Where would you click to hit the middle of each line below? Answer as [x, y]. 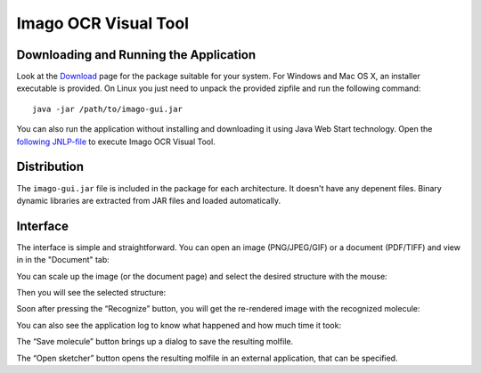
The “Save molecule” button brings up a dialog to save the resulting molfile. [155, 342]
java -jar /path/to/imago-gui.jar [107, 109]
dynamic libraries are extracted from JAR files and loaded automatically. [149, 200]
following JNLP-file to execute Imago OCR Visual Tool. [116, 142]
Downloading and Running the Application [136, 55]
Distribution [50, 167]
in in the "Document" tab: [63, 260]
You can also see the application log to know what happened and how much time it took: [179, 325]
